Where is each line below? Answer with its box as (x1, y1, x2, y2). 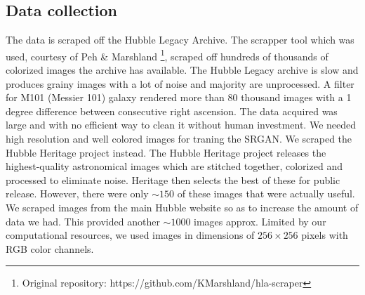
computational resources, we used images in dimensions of (6, 228, 255, 242)
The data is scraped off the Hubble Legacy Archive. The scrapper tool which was (6, 32, 354, 47)
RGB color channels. (6, 241, 94, 256)
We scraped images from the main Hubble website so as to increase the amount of (6, 199, 359, 214)
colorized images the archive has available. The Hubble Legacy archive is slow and (6, 63, 359, 77)
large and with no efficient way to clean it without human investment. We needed (6, 117, 357, 132)
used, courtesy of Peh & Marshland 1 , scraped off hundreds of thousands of (6, 46, 328, 63)
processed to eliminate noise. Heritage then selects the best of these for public (6, 172, 340, 187)
